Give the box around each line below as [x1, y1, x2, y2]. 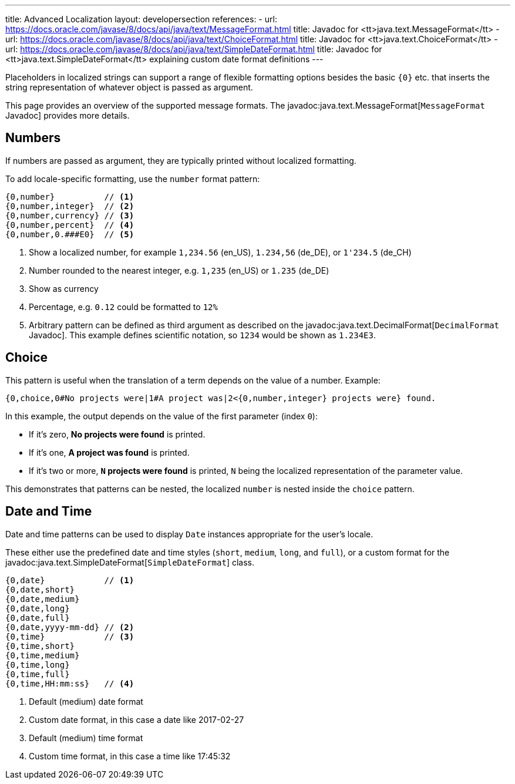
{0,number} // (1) [5, 191, 134, 201]
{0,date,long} [5, 603, 70, 613]
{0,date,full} [5, 613, 70, 623]
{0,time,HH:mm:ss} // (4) [5, 678, 134, 688]
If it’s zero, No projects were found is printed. [29, 429, 206, 439]
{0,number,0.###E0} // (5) [5, 229, 134, 239]
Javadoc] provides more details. [5, 110, 130, 120]
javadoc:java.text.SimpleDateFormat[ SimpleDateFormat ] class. [5, 557, 254, 567]
